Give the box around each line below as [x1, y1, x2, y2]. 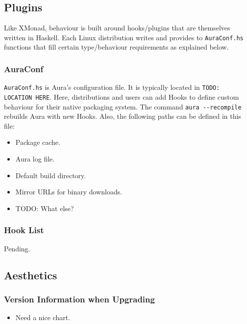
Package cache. [15, 137, 60, 147]
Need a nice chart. [15, 312, 71, 323]
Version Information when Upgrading [4, 293, 155, 305]
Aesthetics [4, 267, 57, 282]
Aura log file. [15, 154, 55, 164]
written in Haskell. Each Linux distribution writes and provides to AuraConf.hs [4, 32, 244, 42]
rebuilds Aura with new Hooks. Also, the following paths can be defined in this [4, 111, 241, 121]
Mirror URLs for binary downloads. [15, 187, 123, 197]
